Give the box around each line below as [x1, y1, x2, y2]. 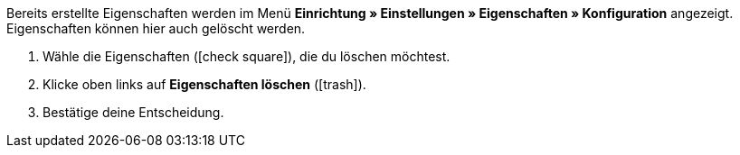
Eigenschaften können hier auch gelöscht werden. [6, 21, 306, 36]
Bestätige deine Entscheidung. [43, 105, 224, 120]
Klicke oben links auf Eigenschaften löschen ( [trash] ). [43, 77, 366, 92]
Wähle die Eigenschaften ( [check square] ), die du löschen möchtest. [43, 49, 451, 64]
